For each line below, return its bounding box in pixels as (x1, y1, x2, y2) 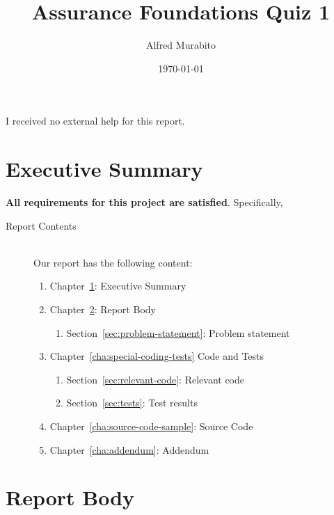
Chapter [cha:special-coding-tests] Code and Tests (49, 349, 264, 363)
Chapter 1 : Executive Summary (49, 278, 186, 293)
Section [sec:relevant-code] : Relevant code (66, 372, 244, 386)
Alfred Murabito (145, 38, 216, 52)
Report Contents (6, 218, 77, 232)
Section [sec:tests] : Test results (66, 395, 198, 410)
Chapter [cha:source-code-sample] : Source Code (49, 418, 253, 433)
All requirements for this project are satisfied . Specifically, (6, 195, 283, 209)
